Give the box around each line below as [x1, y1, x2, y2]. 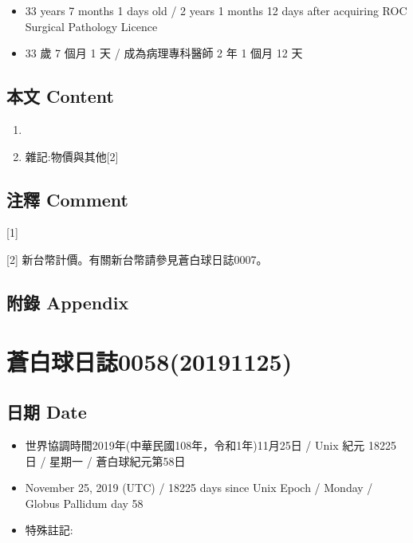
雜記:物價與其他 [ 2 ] [25, 148, 119, 164]
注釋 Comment [6, 187, 129, 211]
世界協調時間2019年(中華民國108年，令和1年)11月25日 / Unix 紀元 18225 [25, 436, 396, 453]
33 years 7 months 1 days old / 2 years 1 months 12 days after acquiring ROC [25, 2, 407, 18]
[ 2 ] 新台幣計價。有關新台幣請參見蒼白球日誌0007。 [6, 250, 268, 267]
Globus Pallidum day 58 [25, 494, 144, 511]
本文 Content [6, 84, 114, 108]
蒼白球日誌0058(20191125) [6, 344, 293, 377]
